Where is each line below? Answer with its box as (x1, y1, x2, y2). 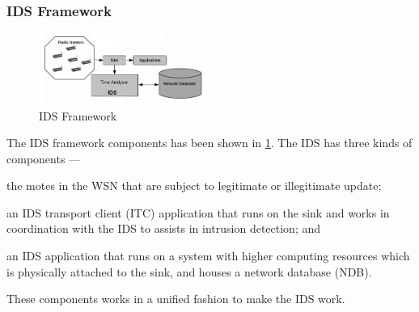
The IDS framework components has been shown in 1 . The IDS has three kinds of (6, 134, 413, 151)
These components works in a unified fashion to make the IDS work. (6, 290, 345, 307)
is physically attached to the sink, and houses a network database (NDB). (6, 263, 372, 280)
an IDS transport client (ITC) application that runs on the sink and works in (6, 204, 390, 221)
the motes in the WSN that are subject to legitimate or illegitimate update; (6, 177, 382, 194)
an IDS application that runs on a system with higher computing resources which (6, 247, 410, 264)
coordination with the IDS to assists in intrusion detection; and (6, 220, 321, 237)
